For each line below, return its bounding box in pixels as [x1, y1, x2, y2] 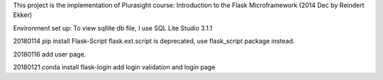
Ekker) [13, 11, 33, 19]
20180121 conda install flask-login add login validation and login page [13, 62, 216, 71]
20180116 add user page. [13, 50, 87, 58]
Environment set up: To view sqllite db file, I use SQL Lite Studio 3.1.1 [13, 23, 213, 32]
